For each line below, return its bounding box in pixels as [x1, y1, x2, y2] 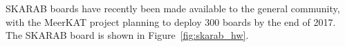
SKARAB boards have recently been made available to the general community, [6, 1, 340, 15]
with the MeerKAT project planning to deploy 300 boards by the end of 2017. [6, 14, 336, 29]
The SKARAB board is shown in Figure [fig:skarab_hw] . [6, 28, 249, 42]
